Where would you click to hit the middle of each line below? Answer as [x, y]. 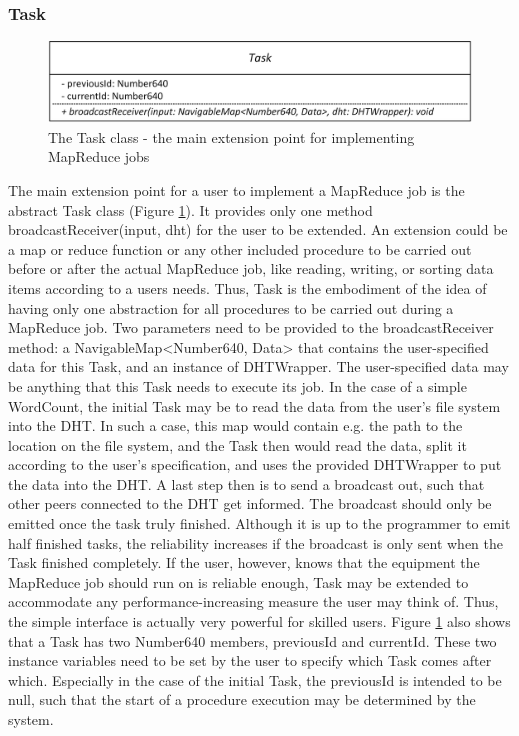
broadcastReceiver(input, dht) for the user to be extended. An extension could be [258, 229]
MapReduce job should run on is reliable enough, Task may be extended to [238, 581]
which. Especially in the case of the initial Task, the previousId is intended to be [255, 679]
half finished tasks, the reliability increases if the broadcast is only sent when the [256, 542]
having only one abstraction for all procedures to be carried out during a [231, 307]
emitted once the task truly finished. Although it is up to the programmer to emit [259, 523]
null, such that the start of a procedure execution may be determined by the [242, 699]
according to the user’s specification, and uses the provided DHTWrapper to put [255, 464]
